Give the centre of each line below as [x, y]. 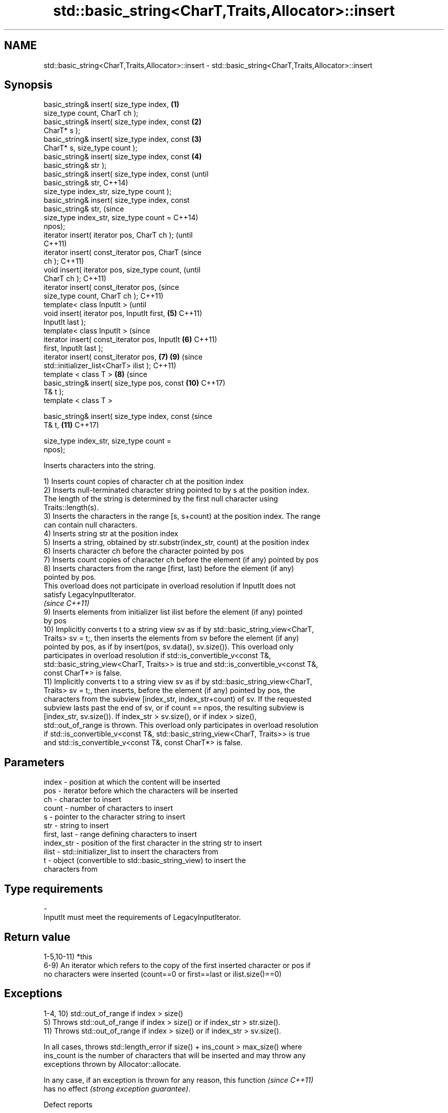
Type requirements [54, 889]
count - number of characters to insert [108, 808]
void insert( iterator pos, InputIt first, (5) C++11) [123, 313]
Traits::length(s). [71, 508]
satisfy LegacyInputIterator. [90, 595]
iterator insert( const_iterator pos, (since [111, 287]
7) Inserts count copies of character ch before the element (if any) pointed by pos [181, 560]
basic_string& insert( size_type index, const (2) [122, 122]
